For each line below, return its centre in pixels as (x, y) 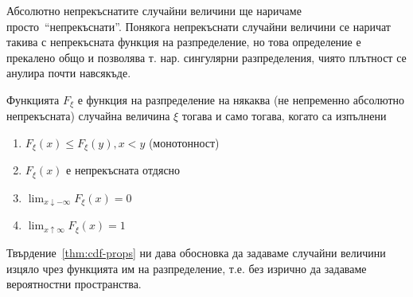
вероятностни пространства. (74, 284)
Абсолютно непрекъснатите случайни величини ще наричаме (154, 10)
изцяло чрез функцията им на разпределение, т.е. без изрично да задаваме (187, 268)
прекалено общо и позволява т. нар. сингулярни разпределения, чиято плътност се (206, 57)
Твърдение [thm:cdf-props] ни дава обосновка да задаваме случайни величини (196, 253)
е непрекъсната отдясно (123, 170)
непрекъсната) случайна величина (88, 116)
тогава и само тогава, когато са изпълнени (284, 116)
